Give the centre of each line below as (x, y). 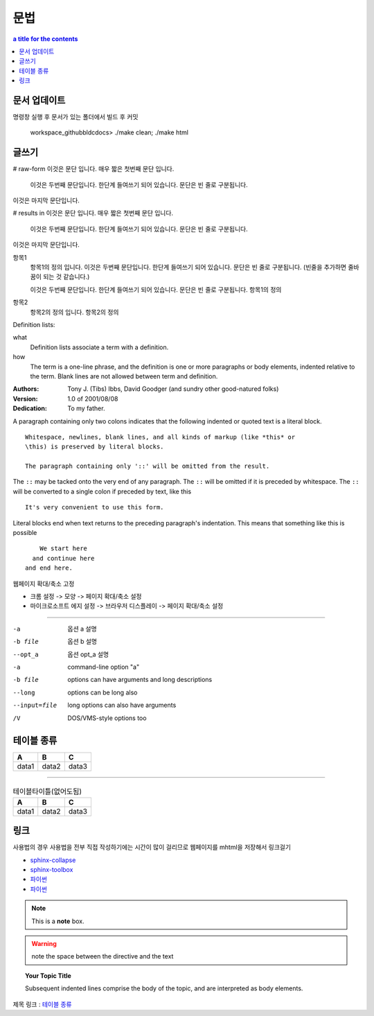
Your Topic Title (48, 975)
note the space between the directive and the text (103, 956)
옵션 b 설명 (82, 642)
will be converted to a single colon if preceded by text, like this (102, 491)
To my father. (86, 408)
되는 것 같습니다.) (66, 277)
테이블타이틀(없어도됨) (47, 791)
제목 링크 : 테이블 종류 (42, 1004)
